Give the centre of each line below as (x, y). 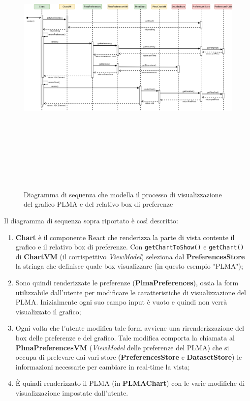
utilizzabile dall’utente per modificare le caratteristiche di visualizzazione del (131, 292)
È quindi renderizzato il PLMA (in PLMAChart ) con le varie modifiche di (130, 383)
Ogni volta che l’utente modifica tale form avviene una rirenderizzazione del (130, 328)
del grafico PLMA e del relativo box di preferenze (98, 204)
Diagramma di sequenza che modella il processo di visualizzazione (123, 194)
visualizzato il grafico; (48, 311)
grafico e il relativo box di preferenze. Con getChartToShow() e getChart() (130, 247)
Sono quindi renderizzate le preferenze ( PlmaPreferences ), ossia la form (127, 282)
